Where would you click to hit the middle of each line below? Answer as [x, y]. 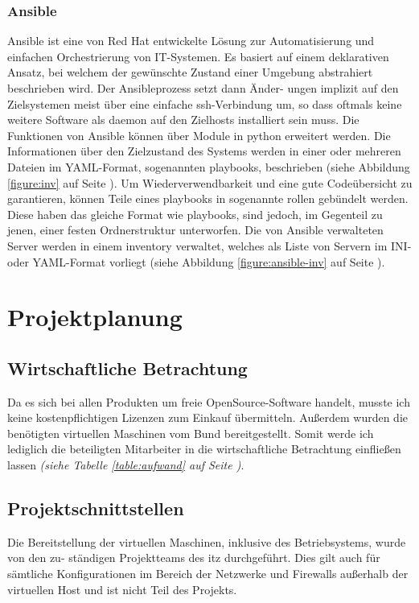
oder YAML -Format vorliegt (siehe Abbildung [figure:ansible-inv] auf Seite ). [196, 261]
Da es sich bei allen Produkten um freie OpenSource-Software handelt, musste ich [209, 401]
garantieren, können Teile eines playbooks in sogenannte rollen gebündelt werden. [208, 198]
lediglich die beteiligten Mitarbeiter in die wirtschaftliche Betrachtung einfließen [204, 449]
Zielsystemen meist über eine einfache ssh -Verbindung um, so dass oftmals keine [205, 103]
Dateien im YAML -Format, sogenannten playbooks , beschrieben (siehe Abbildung [209, 166]
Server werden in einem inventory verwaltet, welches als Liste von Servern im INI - [209, 245]
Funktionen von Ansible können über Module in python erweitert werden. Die [199, 135]
